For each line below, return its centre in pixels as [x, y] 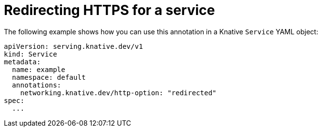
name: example [39, 69]
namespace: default [49, 77]
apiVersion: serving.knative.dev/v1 [73, 46]
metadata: [22, 62]
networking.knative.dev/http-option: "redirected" [118, 93]
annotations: [37, 85]
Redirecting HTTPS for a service [110, 10]
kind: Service [31, 54]
